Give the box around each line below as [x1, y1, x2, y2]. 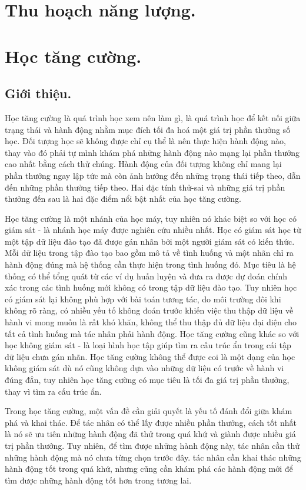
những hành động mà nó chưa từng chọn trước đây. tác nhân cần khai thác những [5, 451, 301, 463]
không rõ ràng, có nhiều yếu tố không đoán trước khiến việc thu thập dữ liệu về [5, 304, 294, 316]
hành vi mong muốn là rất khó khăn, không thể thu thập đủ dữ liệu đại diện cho [5, 316, 297, 328]
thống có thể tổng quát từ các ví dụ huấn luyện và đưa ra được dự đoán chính [5, 269, 287, 282]
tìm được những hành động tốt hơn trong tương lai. [5, 474, 192, 486]
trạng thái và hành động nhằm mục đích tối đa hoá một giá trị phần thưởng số [5, 123, 291, 135]
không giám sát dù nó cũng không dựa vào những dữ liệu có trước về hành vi [5, 362, 284, 374]
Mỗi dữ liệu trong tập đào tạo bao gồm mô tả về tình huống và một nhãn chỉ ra [5, 246, 294, 259]
